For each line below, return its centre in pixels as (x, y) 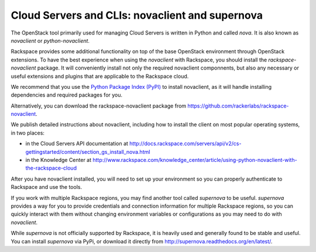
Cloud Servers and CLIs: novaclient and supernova (137, 15)
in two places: (28, 133)
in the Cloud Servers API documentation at (77, 144)
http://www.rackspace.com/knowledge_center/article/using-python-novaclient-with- (195, 160)
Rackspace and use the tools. (46, 187)
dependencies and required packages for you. (67, 95)
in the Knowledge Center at (59, 160)
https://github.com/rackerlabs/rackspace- (238, 106)
